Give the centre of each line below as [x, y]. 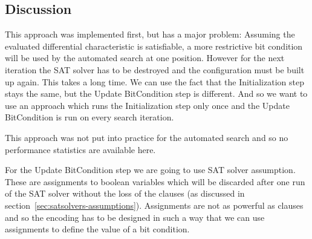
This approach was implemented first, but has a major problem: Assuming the [150, 34]
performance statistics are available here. [80, 149]
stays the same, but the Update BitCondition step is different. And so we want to [156, 93]
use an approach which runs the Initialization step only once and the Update [147, 105]
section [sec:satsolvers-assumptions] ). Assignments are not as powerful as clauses [154, 205]
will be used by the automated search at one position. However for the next [145, 58]
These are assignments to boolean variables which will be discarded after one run [155, 181]
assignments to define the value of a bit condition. [97, 229]
